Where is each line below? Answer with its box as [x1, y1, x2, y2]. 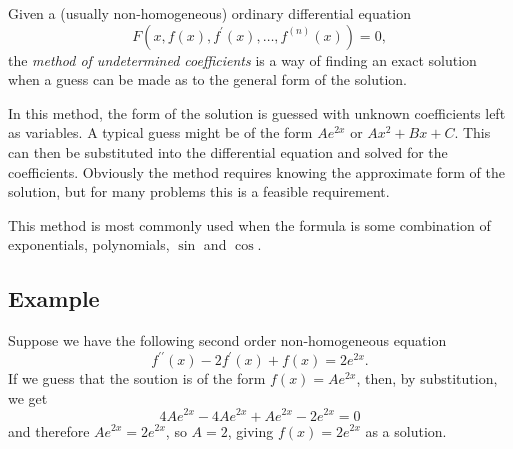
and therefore [8, 420, 90, 441]
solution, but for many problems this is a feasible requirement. [8, 181, 390, 202]
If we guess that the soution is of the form [8, 368, 266, 389]
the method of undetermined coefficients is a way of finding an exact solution [8, 49, 477, 70]
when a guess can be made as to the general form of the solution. [8, 69, 407, 90]
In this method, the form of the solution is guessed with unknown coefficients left [8, 102, 506, 123]
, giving [227, 420, 274, 441]
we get [8, 387, 48, 408]
